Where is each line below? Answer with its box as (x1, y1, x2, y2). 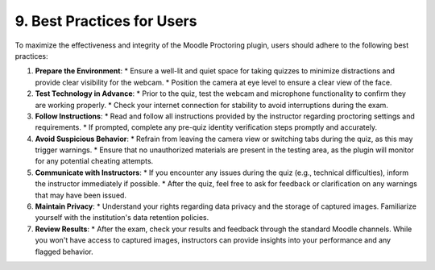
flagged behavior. (35, 247, 94, 256)
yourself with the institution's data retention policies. (35, 213, 209, 222)
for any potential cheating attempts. (35, 156, 154, 166)
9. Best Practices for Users (14, 12, 197, 30)
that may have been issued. (35, 190, 126, 200)
